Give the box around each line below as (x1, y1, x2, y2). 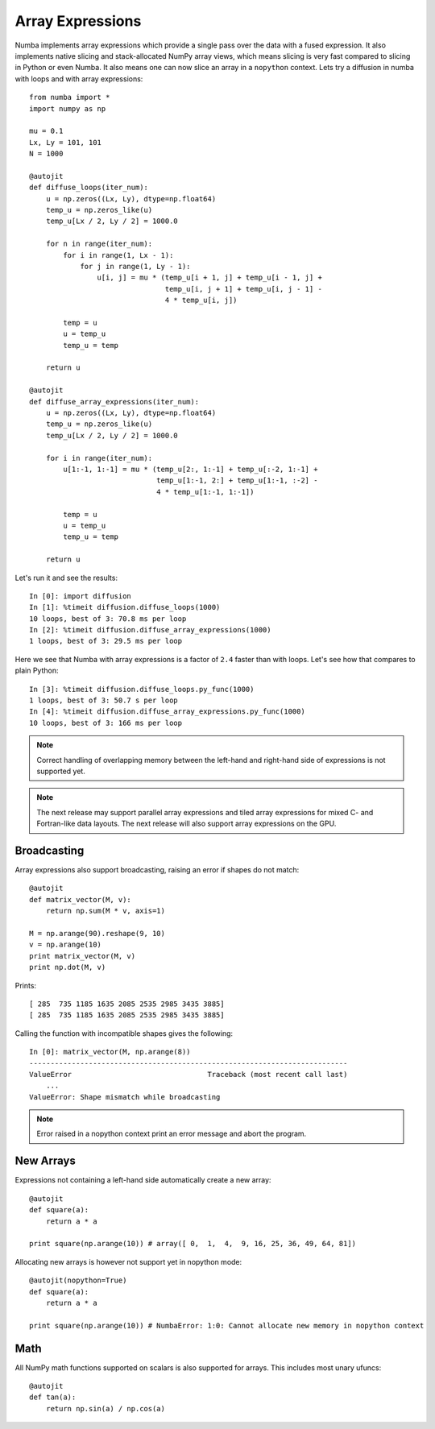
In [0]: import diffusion (29, 591, 132, 600)
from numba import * (29, 93, 110, 102)
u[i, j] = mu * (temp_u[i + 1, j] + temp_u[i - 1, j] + (97, 273, 322, 282)
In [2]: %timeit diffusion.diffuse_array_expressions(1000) (29, 625, 271, 635)
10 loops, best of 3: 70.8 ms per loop (29, 614, 187, 623)
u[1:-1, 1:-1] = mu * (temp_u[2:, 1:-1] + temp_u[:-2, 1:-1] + (63, 465, 318, 474)
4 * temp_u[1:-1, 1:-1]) (155, 487, 255, 496)
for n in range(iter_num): (45, 239, 153, 249)
